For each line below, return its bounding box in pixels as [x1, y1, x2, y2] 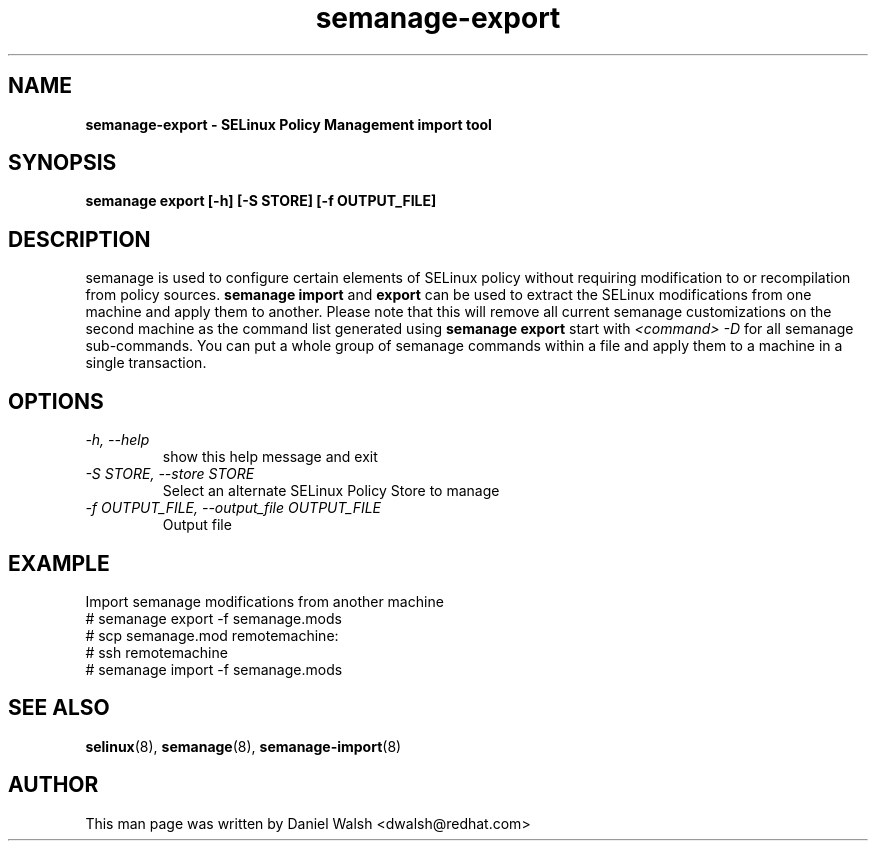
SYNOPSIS [8, 150, 117, 176]
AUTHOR [8, 772, 99, 798]
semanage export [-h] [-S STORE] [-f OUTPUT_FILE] [85, 192, 437, 210]
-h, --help [85, 431, 150, 449]
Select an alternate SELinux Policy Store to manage [162, 482, 500, 500]
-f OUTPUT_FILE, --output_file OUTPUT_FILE [85, 499, 381, 517]
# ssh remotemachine [85, 643, 228, 661]
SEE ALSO [8, 695, 110, 721]
